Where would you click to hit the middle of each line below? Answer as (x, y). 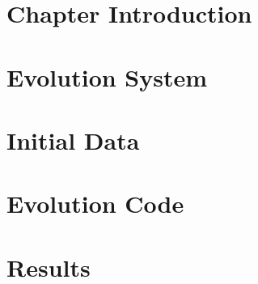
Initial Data (73, 140)
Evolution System (107, 76)
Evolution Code (95, 203)
